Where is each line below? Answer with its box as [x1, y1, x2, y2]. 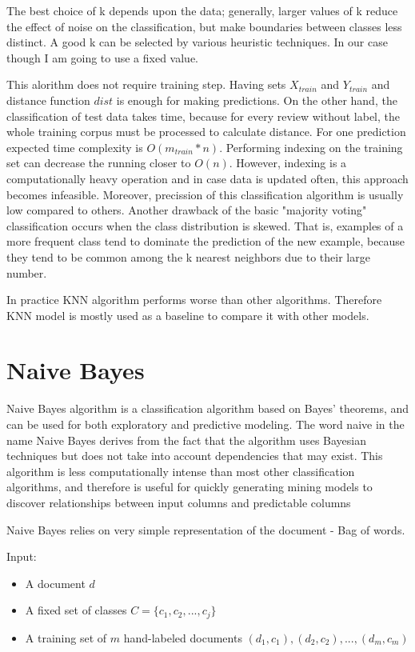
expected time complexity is [6, 138, 143, 155]
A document [25, 574, 86, 591]
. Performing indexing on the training [219, 138, 403, 155]
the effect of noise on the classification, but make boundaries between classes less [6, 18, 402, 34]
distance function [6, 91, 90, 108]
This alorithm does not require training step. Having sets [6, 76, 286, 93]
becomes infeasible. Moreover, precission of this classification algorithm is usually [6, 186, 404, 202]
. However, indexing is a [229, 154, 347, 171]
